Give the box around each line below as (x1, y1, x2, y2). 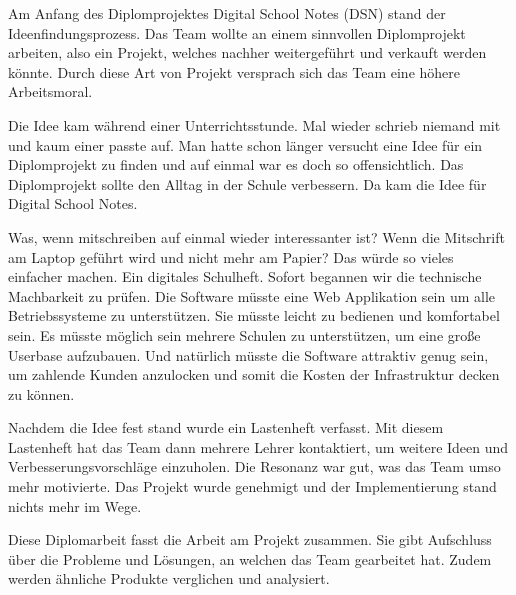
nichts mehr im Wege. (8, 495, 142, 516)
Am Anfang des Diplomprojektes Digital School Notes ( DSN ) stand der (8, 3, 446, 23)
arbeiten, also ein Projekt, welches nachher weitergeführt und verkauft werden (8, 42, 487, 63)
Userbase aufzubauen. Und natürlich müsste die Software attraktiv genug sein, (8, 344, 489, 365)
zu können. (8, 383, 75, 404)
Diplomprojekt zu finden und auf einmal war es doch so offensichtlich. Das (8, 154, 464, 175)
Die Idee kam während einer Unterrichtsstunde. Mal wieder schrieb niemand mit (8, 114, 501, 135)
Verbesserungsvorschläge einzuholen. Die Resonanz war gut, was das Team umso (8, 456, 501, 477)
